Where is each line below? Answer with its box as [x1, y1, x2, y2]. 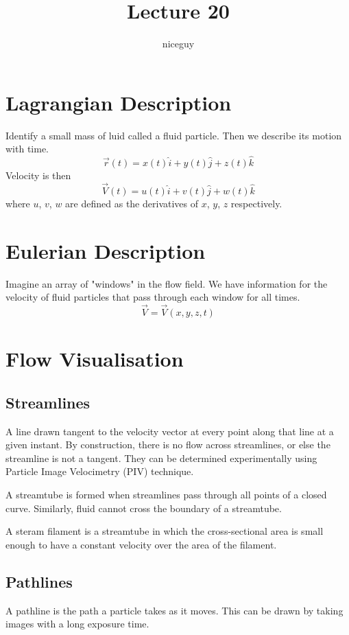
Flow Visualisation [5, 345, 184, 373]
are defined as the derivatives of [65, 196, 199, 210]
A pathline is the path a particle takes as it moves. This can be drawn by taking [5, 603, 344, 617]
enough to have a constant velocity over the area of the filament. [5, 537, 277, 551]
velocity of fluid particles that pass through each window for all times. [5, 290, 300, 304]
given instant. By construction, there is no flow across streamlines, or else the [5, 437, 330, 452]
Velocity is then [5, 168, 71, 183]
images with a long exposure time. [5, 616, 149, 631]
